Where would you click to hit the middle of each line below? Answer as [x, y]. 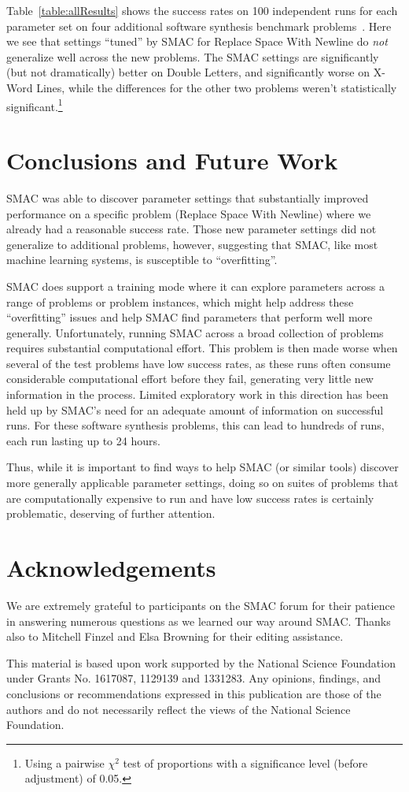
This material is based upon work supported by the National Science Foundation [201, 662]
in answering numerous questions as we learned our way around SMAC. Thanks [199, 621]
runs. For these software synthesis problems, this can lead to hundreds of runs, [195, 425]
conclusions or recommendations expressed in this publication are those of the [194, 693]
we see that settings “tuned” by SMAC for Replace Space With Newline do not [197, 41]
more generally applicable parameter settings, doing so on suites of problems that [203, 483]
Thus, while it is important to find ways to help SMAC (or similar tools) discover [203, 467]
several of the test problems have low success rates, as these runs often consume [199, 363]
